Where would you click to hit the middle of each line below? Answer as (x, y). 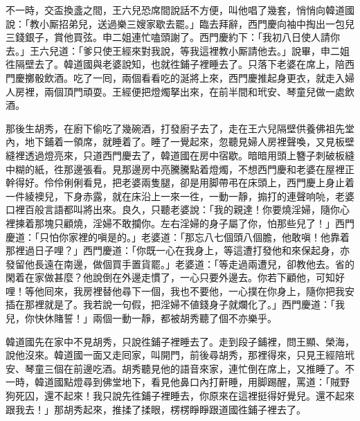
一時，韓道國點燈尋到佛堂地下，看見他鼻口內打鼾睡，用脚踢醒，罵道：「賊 (173, 382)
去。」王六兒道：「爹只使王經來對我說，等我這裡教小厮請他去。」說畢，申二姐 (178, 50)
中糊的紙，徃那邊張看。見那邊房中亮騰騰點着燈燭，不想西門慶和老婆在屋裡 (175, 169)
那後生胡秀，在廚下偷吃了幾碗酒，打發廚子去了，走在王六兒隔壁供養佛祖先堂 (180, 128)
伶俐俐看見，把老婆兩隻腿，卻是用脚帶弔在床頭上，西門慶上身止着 (204, 182)
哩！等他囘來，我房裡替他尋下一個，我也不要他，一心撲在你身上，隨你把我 (175, 290)
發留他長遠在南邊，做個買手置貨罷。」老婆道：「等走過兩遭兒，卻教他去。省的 (180, 263)
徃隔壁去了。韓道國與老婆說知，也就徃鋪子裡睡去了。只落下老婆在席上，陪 (175, 64)
